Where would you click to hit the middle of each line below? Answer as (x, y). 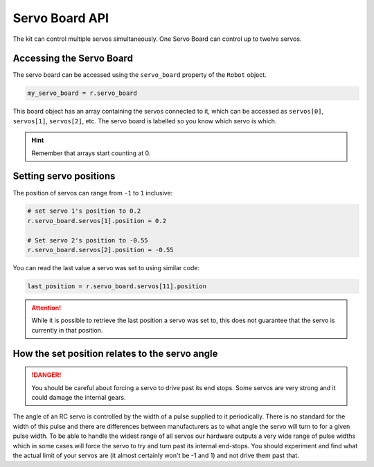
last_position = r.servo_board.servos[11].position (117, 287)
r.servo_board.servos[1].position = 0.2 (97, 221)
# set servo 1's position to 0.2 (84, 211)
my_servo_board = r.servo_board (82, 93)
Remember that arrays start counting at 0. (91, 153)
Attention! (46, 308)
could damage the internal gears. (79, 397)
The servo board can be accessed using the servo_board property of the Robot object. (140, 75)
